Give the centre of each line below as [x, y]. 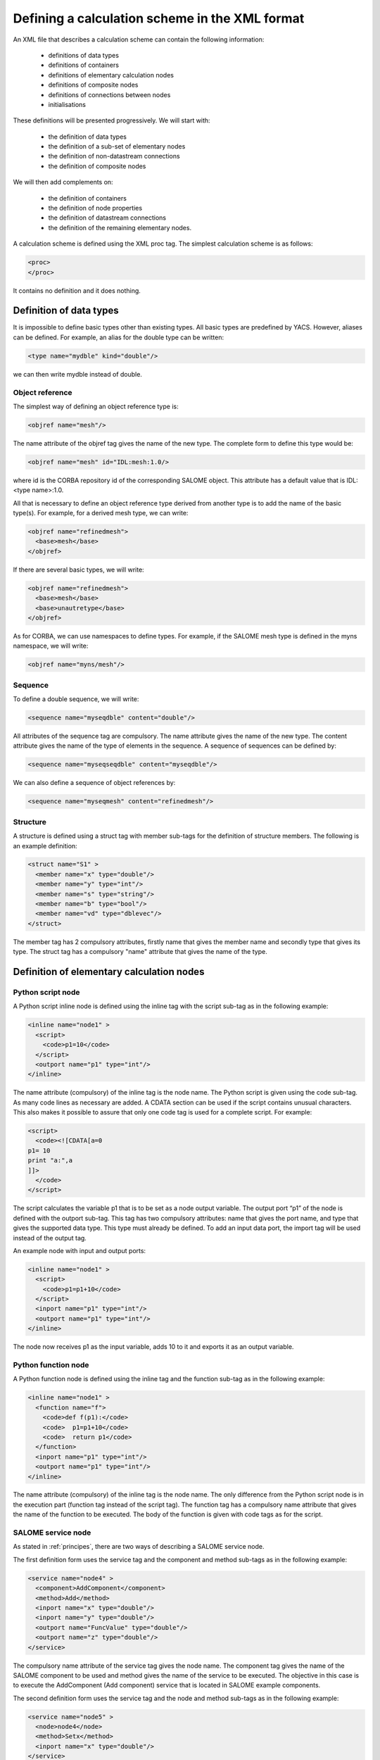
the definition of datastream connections [107, 218]
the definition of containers [87, 198]
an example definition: [45, 846]
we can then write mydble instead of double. [77, 374]
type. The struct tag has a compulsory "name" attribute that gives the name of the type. [140, 952]
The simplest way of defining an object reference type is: [96, 406]
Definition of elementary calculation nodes [109, 972]
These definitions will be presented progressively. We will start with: [112, 120]
